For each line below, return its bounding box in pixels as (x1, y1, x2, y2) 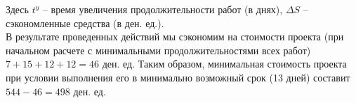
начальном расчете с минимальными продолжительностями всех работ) (6, 42, 311, 57)
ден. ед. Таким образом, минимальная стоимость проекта (102, 56, 347, 71)
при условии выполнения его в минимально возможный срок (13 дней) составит (6, 70, 350, 84)
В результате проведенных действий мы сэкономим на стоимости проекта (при (6, 29, 344, 44)
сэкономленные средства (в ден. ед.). (6, 15, 164, 30)
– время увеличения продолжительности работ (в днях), (42, 2, 283, 16)
